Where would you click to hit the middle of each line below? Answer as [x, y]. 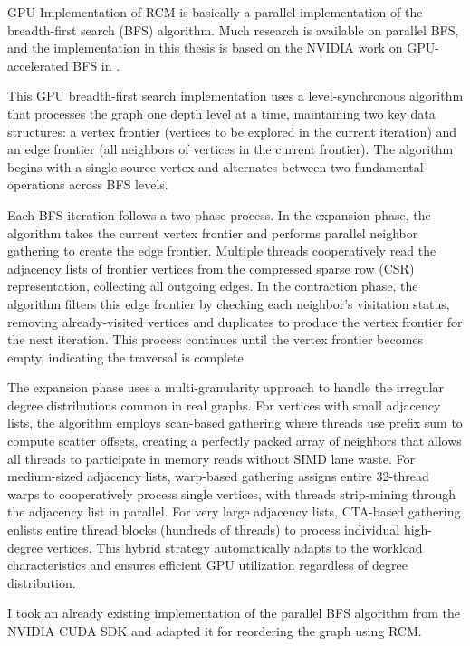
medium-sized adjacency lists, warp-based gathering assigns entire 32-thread [218, 476]
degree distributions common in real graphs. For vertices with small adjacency [224, 405]
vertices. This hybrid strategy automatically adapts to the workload [235, 547]
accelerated [38, 65]
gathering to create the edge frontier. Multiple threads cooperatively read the [222, 251]
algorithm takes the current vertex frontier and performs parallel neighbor [213, 232]
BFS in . [96, 65]
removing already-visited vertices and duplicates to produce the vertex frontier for [235, 321]
